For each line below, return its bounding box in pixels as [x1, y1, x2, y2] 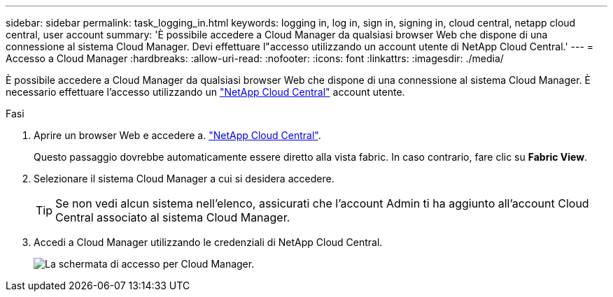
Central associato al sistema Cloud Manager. [55, 210, 290, 224]
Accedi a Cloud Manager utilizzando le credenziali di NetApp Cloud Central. [34, 236, 383, 248]
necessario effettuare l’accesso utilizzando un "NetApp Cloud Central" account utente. [6, 86, 405, 98]
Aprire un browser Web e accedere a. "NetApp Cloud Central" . [34, 129, 321, 141]
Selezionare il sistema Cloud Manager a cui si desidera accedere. [34, 173, 334, 184]
